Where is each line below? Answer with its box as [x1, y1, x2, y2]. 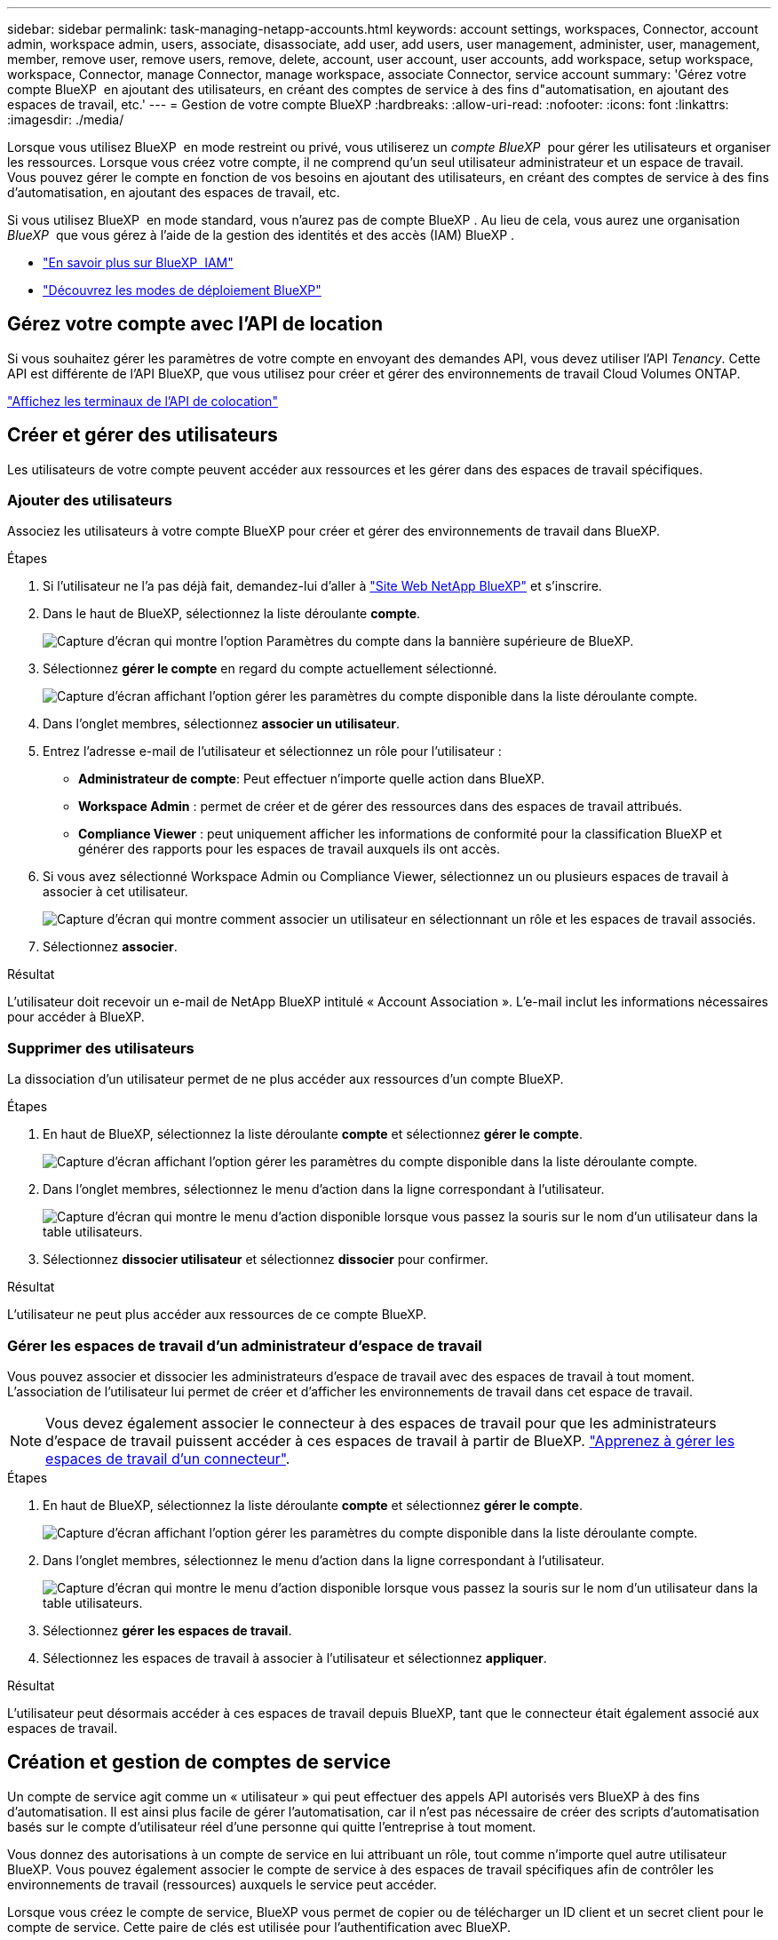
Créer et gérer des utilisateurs [7, 424, 278, 447]
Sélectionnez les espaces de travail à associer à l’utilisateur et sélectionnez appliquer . [43, 1650, 547, 1666]
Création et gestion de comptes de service [7, 1751, 391, 1774]
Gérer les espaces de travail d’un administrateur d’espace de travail [7, 1336, 482, 1355]
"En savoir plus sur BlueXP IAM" [43, 255, 234, 270]
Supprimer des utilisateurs [7, 1038, 194, 1057]
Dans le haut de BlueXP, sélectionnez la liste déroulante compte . [43, 606, 421, 622]
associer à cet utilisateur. [43, 884, 188, 900]
